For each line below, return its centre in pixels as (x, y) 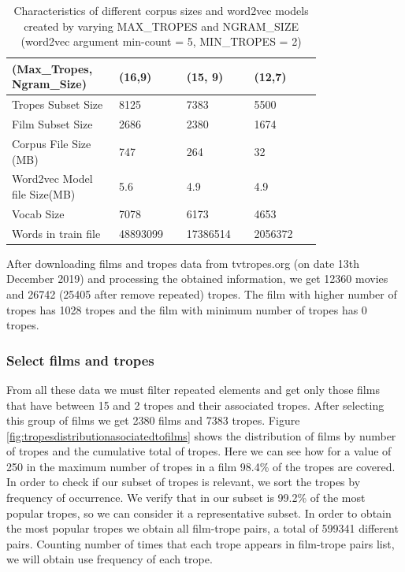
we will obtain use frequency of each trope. (110, 559)
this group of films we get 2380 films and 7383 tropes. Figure (153, 420)
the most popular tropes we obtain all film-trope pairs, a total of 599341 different (202, 528)
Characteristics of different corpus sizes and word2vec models (161, 10)
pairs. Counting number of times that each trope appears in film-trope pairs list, (201, 543)
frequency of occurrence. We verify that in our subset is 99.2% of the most (186, 498)
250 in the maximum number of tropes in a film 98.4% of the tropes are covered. (201, 466)
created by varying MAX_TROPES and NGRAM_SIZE (161, 26)
